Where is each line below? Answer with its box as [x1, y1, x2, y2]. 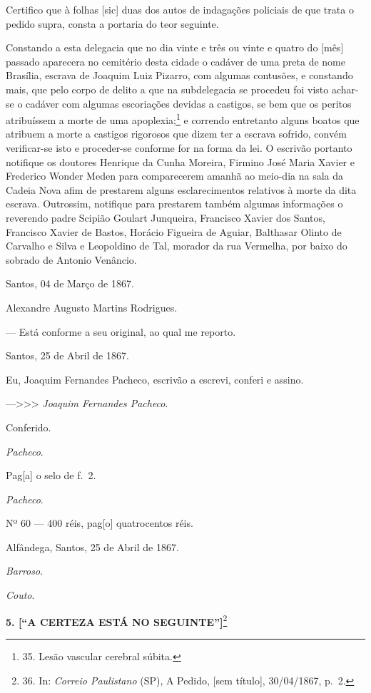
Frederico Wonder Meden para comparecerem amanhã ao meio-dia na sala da [6, 168, 343, 183]
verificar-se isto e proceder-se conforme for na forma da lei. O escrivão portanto [6, 140, 352, 155]
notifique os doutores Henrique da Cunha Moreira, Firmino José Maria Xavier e [6, 154, 355, 169]
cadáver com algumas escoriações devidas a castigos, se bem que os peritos [26, 96, 352, 111]
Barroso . [6, 563, 44, 578]
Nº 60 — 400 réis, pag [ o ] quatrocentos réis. [6, 515, 193, 530]
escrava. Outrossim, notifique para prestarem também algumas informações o [6, 196, 343, 211]
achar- [331, 81, 359, 96]
